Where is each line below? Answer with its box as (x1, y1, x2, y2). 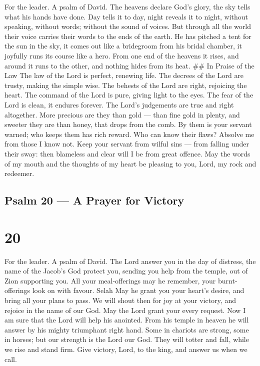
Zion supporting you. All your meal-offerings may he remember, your (4, 275, 216, 285)
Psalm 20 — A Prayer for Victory (4, 192, 184, 208)
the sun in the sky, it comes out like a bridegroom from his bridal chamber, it (4, 40, 242, 51)
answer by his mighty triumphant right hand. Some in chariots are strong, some (4, 324, 249, 334)
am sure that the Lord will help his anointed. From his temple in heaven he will (4, 314, 249, 325)
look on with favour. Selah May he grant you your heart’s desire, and (32, 285, 244, 295)
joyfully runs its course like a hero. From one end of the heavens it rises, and (4, 50, 239, 60)
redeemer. (4, 168, 34, 178)
